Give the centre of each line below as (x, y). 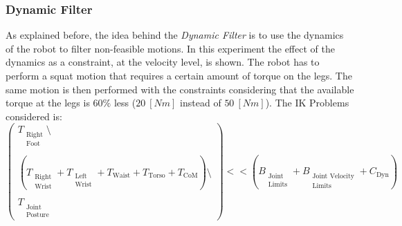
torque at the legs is (48, 103)
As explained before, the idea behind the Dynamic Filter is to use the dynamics (175, 35)
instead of (201, 103)
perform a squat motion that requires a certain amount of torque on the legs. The (179, 75)
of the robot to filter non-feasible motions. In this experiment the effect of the (170, 48)
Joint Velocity (334, 176)
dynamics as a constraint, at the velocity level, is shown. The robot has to (163, 62)
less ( (125, 103)
